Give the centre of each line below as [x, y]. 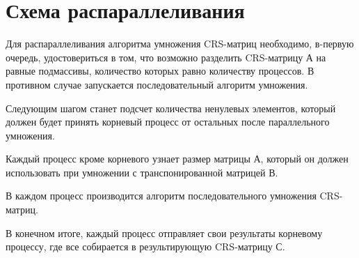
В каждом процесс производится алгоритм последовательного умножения [161, 196]
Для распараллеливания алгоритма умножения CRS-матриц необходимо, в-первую [180, 44]
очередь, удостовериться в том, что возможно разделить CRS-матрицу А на [166, 57]
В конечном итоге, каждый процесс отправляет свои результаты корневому [164, 233]
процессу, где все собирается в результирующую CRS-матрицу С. [145, 246]
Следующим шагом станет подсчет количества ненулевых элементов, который [171, 108]
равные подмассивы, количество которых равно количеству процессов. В [160, 71]
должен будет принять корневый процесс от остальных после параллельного [168, 122]
